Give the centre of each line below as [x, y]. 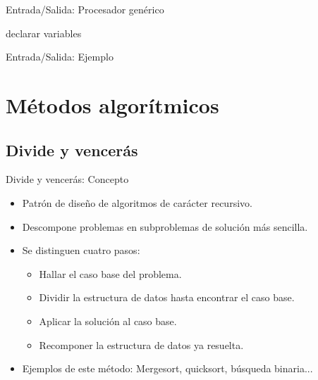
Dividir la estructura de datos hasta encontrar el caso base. [167, 297]
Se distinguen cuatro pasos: [81, 250]
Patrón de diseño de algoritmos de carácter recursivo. [137, 202]
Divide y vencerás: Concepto [67, 179]
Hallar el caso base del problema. [110, 273]
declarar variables [44, 33]
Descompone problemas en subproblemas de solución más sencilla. [165, 226]
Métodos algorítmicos [112, 104]
